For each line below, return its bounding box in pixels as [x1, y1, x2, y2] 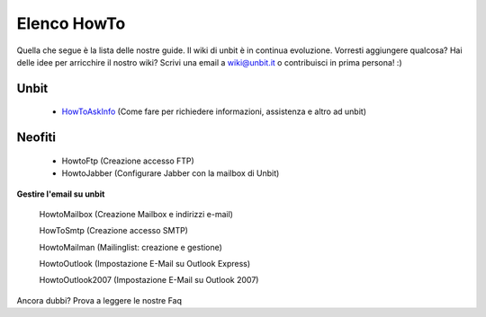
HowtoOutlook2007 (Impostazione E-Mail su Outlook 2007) [39, 275, 259, 286]
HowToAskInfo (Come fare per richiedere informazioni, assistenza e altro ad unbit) [61, 106, 367, 117]
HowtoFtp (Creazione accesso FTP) [61, 155, 195, 166]
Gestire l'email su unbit [16, 189, 105, 199]
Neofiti [16, 130, 56, 145]
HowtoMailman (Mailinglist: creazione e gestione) [39, 242, 222, 252]
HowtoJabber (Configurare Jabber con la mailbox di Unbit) [61, 168, 280, 179]
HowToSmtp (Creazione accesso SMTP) [39, 225, 189, 236]
